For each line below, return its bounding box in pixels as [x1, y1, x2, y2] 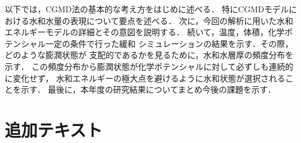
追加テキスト [5, 117, 103, 141]
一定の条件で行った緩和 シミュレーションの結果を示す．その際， [45, 37, 293, 49]
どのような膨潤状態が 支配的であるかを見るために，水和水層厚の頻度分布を [5, 49, 293, 61]
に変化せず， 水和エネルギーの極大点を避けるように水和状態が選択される [5, 71, 285, 84]
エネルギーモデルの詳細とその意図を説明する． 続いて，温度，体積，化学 [5, 26, 285, 38]
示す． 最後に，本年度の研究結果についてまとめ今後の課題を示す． [20, 83, 276, 96]
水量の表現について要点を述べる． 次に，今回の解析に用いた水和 [45, 14, 293, 26]
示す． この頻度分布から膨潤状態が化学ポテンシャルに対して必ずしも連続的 [5, 60, 293, 72]
